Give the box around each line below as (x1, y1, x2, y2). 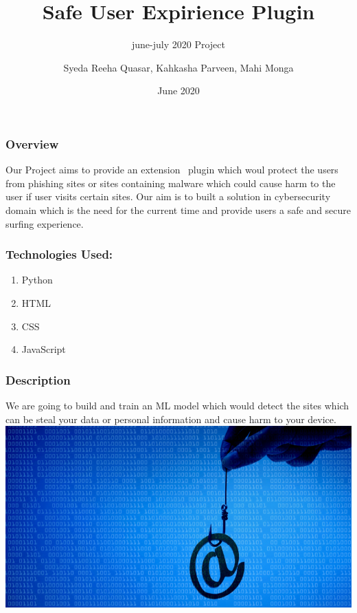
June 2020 (157, 83, 200, 98)
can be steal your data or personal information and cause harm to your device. (5, 411, 336, 426)
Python (21, 272, 53, 287)
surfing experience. (5, 216, 84, 230)
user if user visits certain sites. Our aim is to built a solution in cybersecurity (5, 189, 331, 204)
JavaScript (21, 342, 66, 356)
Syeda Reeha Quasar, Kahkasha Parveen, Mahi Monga (63, 60, 294, 74)
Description (5, 371, 71, 388)
